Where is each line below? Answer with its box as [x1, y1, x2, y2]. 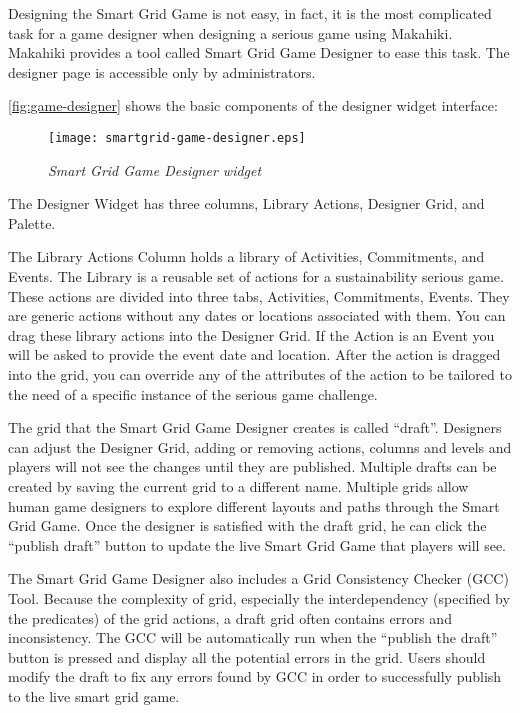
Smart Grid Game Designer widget [48, 159, 262, 180]
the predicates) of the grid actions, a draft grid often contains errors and [8, 607, 452, 628]
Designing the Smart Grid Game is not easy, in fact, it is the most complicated [8, 3, 492, 23]
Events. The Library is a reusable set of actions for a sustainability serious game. [8, 266, 504, 286]
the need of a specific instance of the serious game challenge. [8, 383, 378, 404]
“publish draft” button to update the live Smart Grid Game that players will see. [8, 534, 507, 555]
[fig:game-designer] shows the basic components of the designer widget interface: [8, 95, 498, 116]
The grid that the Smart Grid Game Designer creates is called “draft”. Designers [8, 417, 502, 438]
